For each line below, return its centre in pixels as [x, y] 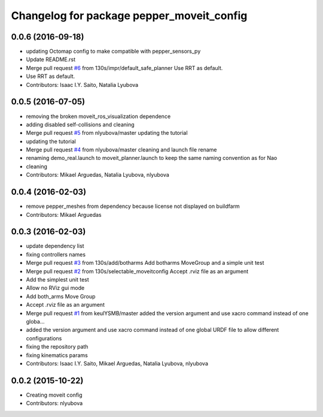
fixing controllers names [56, 254]
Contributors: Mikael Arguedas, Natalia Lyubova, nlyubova [98, 175]
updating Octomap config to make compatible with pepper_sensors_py [113, 52]
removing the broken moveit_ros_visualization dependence [98, 116]
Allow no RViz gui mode [55, 288]
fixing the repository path [57, 347]
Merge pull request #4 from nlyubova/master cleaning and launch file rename [121, 150]
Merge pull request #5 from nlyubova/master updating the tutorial [107, 133]
